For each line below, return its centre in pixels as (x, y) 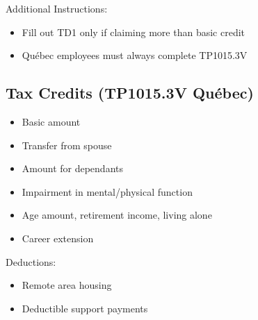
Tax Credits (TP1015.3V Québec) (130, 93)
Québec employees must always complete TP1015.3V (135, 55)
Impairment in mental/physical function (107, 191)
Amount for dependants (72, 168)
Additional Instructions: (57, 8)
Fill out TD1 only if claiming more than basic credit (134, 32)
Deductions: (31, 261)
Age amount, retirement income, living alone (117, 215)
